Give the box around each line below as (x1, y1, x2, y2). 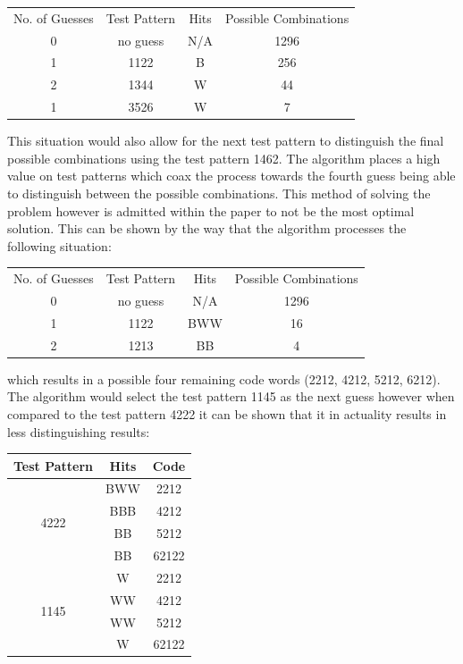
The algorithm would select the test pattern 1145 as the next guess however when (7, 387, 455, 406)
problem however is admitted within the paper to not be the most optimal (7, 201, 415, 220)
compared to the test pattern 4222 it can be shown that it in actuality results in (7, 404, 447, 423)
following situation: (7, 236, 112, 255)
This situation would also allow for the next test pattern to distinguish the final (7, 131, 444, 150)
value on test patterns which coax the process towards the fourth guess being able (7, 166, 456, 185)
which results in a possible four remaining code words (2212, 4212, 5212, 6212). (7, 369, 441, 388)
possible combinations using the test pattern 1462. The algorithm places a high (7, 148, 441, 167)
